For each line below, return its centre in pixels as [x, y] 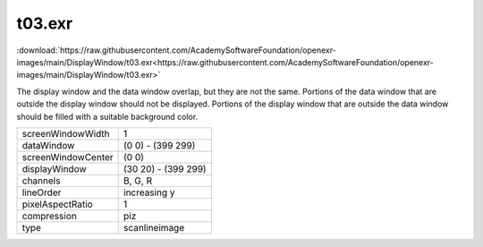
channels [41, 181]
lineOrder [42, 192]
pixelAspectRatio [57, 204]
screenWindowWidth [66, 133]
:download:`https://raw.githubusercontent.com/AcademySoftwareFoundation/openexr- [177, 50]
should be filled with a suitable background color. [107, 116]
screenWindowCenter [68, 157]
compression [50, 216]
